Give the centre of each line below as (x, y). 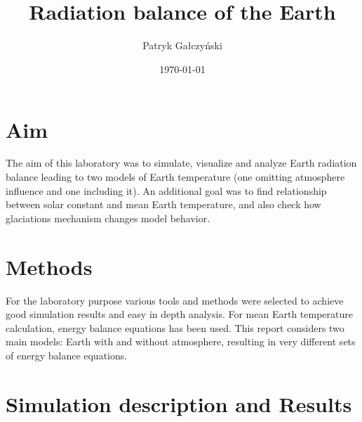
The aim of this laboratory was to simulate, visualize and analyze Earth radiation (181, 163)
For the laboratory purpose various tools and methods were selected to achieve (175, 300)
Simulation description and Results (179, 403)
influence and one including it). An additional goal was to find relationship (166, 190)
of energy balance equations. (67, 355)
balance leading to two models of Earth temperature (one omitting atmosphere (175, 177)
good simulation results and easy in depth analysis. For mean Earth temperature (179, 314)
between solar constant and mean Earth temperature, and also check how (163, 204)
